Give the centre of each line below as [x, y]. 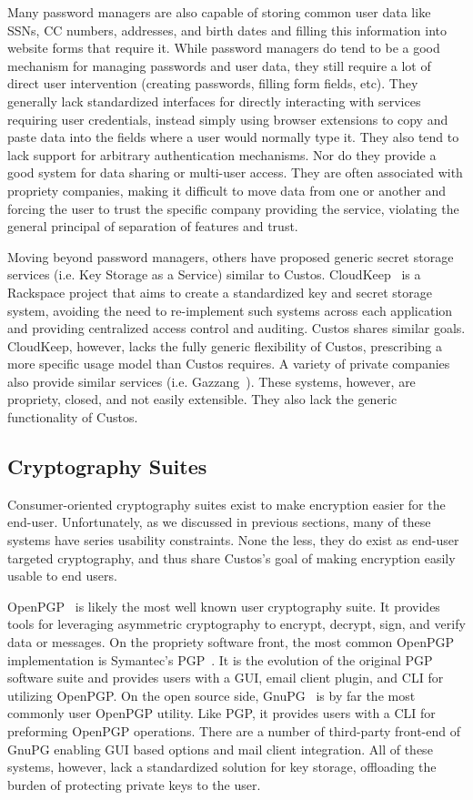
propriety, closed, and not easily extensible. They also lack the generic [202, 399]
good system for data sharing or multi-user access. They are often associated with [235, 172]
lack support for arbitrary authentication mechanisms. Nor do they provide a [222, 154]
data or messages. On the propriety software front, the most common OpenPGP [231, 642]
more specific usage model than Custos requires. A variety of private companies [229, 364]
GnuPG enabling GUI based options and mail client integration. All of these [220, 749]
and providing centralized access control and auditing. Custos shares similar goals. [236, 328]
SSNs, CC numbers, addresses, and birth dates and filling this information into [227, 30]
